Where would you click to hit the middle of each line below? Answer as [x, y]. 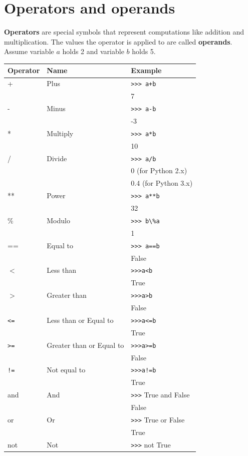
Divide [57, 158]
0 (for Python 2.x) [159, 170]
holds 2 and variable [93, 51]
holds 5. [144, 51]
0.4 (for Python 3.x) [162, 183]
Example [146, 70]
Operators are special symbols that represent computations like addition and [124, 32]
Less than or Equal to [80, 320]
